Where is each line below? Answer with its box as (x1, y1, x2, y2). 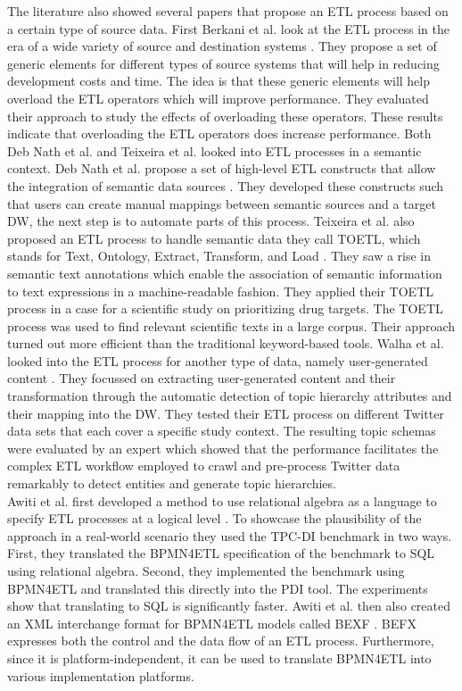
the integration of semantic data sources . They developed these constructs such (7, 176, 444, 195)
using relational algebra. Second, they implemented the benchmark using (7, 562, 405, 579)
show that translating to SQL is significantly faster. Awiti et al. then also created (7, 596, 450, 615)
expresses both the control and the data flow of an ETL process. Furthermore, (7, 631, 434, 650)
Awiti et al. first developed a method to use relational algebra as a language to (7, 491, 437, 510)
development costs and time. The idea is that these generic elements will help (7, 71, 431, 90)
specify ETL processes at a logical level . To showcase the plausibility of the (7, 509, 422, 528)
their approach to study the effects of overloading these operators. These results (7, 106, 443, 125)
